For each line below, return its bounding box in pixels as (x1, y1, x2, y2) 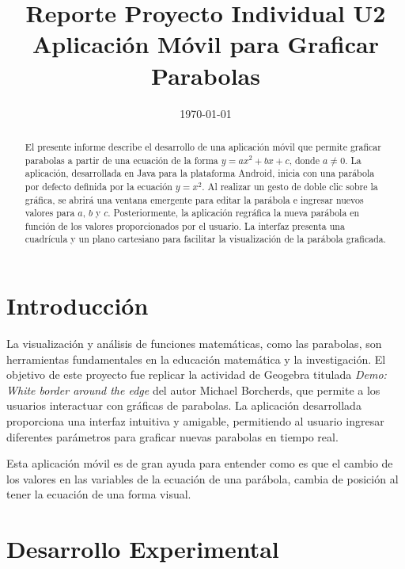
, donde (289, 153, 320, 166)
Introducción (6, 289, 149, 322)
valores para (25, 206, 75, 220)
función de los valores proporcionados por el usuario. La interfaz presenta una (25, 219, 345, 232)
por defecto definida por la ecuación (25, 179, 172, 193)
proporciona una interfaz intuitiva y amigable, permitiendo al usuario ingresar (6, 413, 384, 430)
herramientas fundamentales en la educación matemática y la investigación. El (6, 350, 386, 367)
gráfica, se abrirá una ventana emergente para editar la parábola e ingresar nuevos (25, 193, 364, 206)
